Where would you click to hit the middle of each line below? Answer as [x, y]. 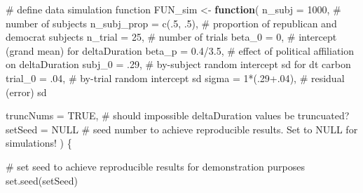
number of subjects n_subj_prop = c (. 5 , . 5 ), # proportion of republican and [171, 23]
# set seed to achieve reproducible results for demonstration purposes [155, 166]
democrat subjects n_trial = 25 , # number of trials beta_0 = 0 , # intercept [171, 37]
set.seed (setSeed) [42, 180]
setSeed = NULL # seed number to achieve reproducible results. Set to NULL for [182, 129]
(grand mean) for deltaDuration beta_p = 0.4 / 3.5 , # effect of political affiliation [180, 50]
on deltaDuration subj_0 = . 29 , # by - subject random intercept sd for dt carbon [178, 64]
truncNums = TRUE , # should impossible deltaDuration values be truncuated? [178, 115]
